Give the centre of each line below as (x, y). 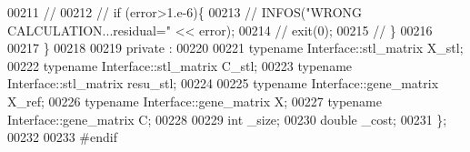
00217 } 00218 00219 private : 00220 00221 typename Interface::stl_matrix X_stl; (235, 48)
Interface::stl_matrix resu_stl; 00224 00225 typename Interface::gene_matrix (223, 83)
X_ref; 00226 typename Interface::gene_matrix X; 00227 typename (195, 101)
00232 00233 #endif (62, 137)
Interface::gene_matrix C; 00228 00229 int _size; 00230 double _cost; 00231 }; (227, 119)
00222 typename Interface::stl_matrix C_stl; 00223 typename (180, 65)
